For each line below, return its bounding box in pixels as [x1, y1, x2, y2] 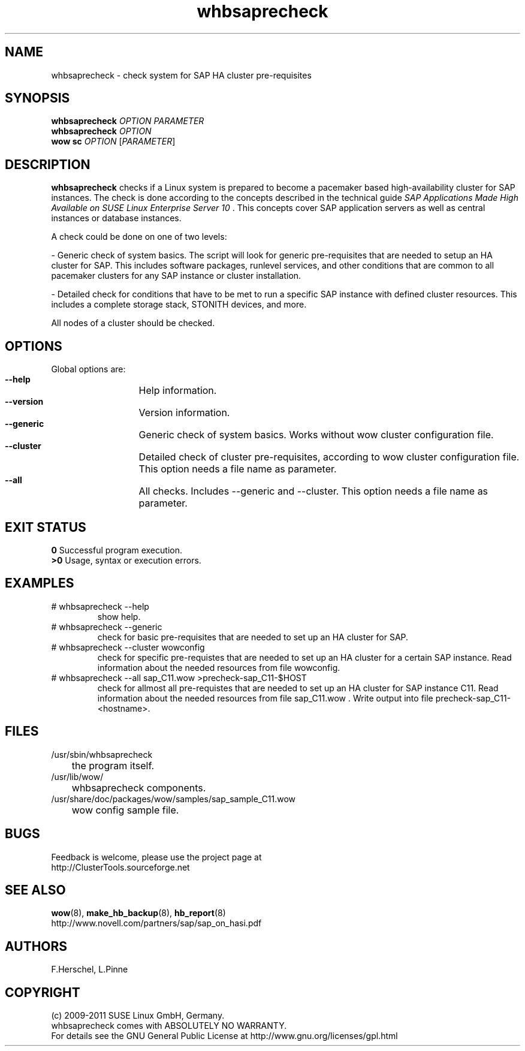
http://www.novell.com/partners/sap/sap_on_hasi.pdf [51, 918, 262, 929]
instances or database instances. [51, 213, 182, 224]
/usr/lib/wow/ [51, 771, 104, 782]
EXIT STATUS [5, 519, 86, 535]
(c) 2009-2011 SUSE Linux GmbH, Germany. [51, 1010, 225, 1021]
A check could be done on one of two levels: [51, 231, 227, 242]
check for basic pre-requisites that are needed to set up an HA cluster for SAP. [97, 631, 409, 642]
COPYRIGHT [5, 984, 80, 1000]
